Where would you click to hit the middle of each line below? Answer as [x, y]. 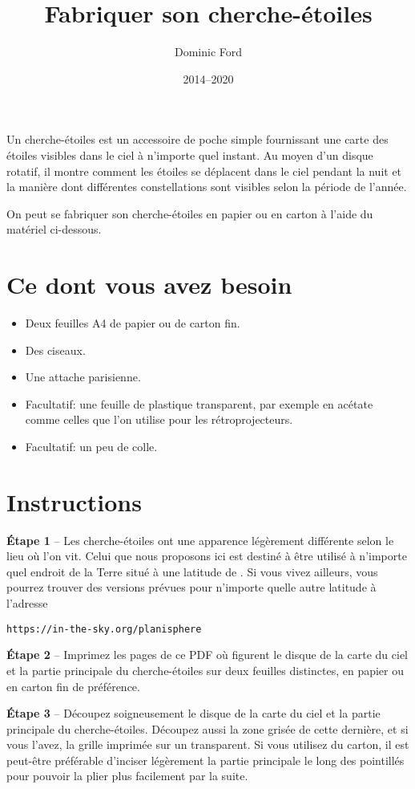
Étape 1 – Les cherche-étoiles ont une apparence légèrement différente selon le [200, 540]
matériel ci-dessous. [54, 229]
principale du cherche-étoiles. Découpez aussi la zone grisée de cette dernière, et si [207, 728]
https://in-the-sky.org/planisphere [104, 629]
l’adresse [27, 603]
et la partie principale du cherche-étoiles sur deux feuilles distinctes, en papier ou [205, 670]
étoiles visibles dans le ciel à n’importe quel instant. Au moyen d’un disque [190, 155]
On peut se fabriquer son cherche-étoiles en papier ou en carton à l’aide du [190, 213]
